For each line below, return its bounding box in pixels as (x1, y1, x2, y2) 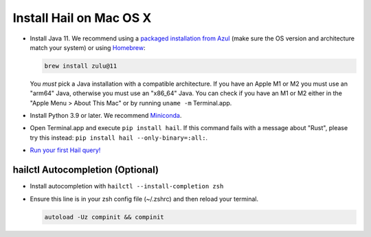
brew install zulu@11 (44, 62, 117, 70)
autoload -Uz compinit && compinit (44, 213, 164, 221)
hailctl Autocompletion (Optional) (12, 164, 159, 176)
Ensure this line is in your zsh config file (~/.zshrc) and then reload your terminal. (30, 195, 259, 203)
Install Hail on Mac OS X (12, 10, 152, 25)
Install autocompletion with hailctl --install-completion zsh (30, 182, 224, 190)
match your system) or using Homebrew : (30, 43, 146, 51)
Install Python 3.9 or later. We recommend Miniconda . (30, 112, 182, 120)
